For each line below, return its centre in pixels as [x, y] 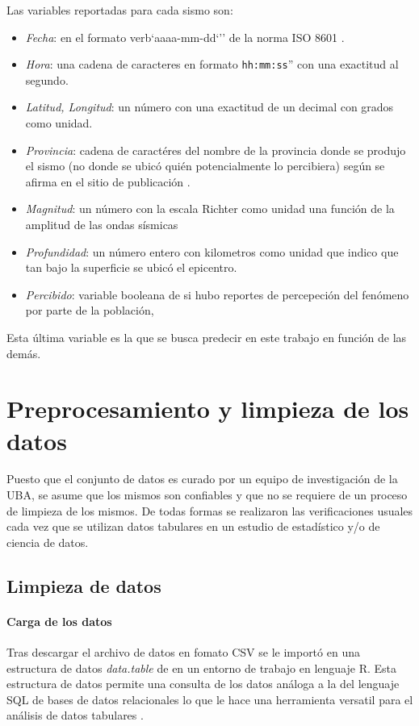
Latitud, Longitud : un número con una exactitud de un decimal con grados [209, 107]
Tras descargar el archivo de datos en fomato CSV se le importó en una [183, 652]
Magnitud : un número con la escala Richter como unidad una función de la [210, 209]
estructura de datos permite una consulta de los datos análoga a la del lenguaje [203, 684]
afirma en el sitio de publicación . [108, 181]
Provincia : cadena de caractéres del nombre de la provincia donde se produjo [216, 150]
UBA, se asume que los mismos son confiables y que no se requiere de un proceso [207, 495]
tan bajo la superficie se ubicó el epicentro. [131, 267]
